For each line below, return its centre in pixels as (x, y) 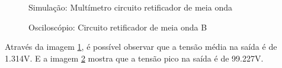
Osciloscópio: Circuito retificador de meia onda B (118, 27)
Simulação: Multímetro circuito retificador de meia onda (130, 7)
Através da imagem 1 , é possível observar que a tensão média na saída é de (141, 47)
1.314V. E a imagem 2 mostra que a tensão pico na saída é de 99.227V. (134, 58)
